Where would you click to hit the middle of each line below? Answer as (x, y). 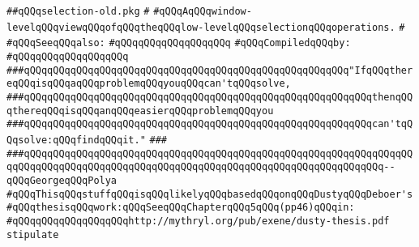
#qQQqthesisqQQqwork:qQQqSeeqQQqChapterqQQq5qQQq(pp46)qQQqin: (181, 208)
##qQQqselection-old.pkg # (78, 11)
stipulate (33, 234)
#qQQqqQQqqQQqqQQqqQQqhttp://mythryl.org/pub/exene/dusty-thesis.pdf (198, 221)
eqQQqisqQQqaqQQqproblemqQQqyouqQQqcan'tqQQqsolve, (149, 84)
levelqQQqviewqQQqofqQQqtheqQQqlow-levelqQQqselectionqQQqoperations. (201, 27)
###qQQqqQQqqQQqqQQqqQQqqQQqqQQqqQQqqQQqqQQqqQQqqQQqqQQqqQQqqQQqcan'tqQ (210, 124)
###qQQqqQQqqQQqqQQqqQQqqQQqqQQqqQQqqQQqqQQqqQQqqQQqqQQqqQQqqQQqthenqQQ (210, 97)
